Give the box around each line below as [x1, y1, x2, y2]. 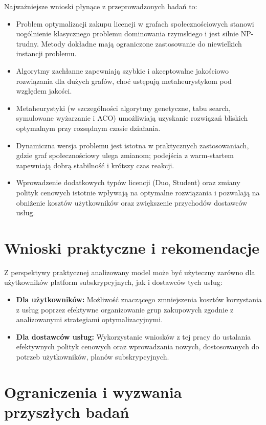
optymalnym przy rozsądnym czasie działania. [16, 122, 161, 133]
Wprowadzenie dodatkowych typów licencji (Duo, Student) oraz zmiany [16, 177, 240, 188]
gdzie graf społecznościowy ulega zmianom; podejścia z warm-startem [16, 150, 234, 161]
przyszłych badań [4, 401, 129, 422]
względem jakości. [16, 85, 72, 96]
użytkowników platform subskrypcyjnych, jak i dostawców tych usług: [4, 277, 223, 287]
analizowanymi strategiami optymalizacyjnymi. [16, 314, 163, 325]
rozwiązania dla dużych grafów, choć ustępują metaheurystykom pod [16, 75, 232, 86]
